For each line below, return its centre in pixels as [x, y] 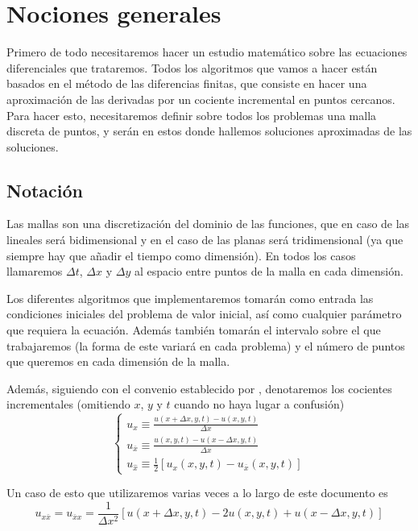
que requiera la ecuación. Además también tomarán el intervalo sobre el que [194, 330]
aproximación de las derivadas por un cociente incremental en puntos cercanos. [201, 99]
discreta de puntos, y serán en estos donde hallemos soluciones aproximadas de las [209, 131]
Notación [45, 190]
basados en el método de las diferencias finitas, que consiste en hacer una [187, 83]
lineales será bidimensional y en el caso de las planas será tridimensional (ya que [205, 240]
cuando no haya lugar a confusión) [259, 404]
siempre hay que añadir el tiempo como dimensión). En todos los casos [181, 255]
